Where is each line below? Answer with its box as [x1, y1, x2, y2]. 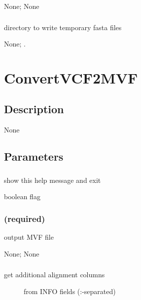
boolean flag [4, 191, 40, 202]
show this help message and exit [4, 174, 101, 185]
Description [4, 101, 64, 117]
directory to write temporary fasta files [4, 22, 122, 32]
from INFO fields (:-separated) [24, 286, 116, 296]
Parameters [4, 149, 64, 164]
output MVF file [4, 231, 54, 242]
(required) [4, 212, 45, 224]
